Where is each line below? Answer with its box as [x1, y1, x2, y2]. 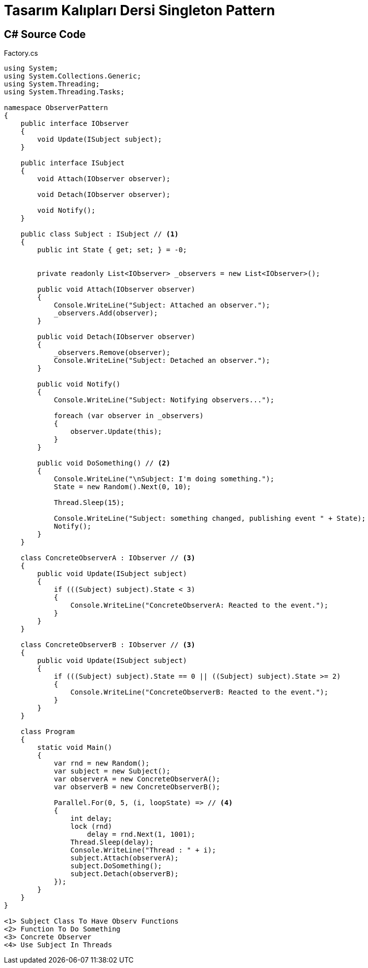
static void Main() [37, 743, 112, 752]
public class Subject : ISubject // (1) [20, 230, 179, 238]
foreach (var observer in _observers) [54, 412, 204, 420]
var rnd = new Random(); [54, 759, 150, 768]
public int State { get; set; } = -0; [37, 246, 187, 254]
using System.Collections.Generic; [4, 72, 142, 80]
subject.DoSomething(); [70, 862, 162, 870]
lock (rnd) [70, 822, 112, 831]
